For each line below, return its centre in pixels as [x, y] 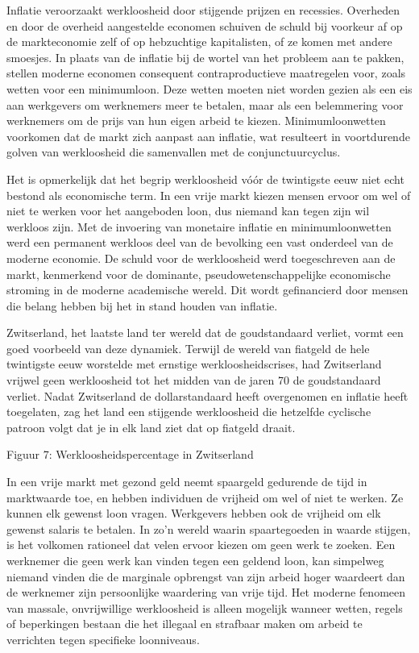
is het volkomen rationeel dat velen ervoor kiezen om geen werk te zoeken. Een [201, 545]
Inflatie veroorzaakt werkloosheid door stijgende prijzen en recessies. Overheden [203, 10]
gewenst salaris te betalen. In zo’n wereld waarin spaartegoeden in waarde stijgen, [209, 528]
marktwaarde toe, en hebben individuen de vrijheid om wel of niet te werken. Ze [205, 497]
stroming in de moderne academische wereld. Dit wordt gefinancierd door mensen [207, 290]
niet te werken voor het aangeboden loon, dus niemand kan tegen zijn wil [188, 211]
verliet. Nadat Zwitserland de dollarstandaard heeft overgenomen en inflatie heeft [207, 395]
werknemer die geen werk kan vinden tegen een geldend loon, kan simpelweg [195, 560]
